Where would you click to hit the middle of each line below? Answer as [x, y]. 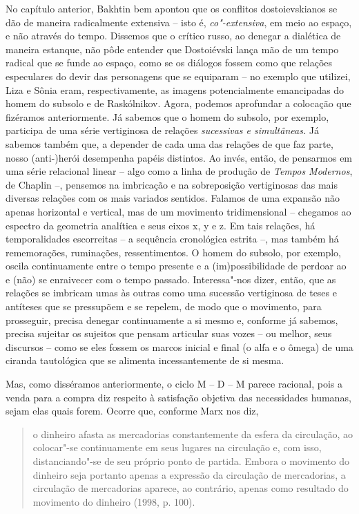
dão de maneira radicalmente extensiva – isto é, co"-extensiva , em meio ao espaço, [179, 22]
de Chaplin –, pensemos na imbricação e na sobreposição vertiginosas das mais [172, 184]
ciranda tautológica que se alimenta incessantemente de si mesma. [145, 360]
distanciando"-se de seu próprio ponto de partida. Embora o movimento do [191, 461]
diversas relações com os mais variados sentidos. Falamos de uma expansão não [173, 198]
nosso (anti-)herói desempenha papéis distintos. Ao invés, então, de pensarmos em [179, 157]
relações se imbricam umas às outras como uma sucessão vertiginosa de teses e [171, 293]
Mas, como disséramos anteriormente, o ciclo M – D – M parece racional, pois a [174, 384]
